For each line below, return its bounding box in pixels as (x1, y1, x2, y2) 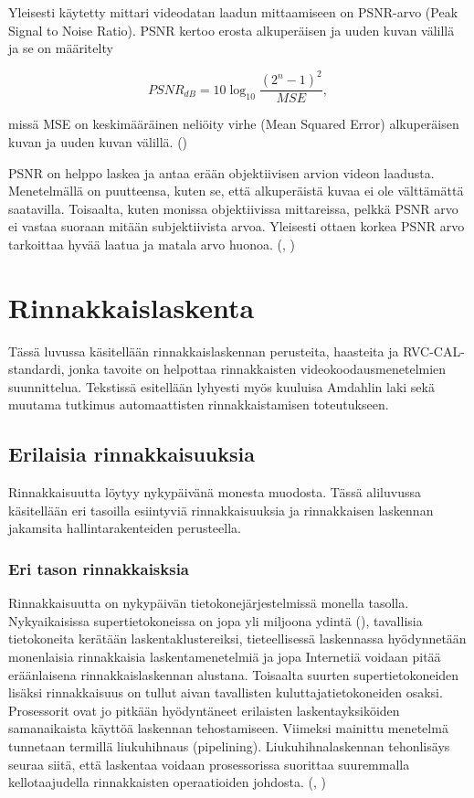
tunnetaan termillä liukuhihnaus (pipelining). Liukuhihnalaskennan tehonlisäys (8, 736, 450, 755)
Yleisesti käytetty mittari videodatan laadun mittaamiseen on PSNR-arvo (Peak (8, 3, 458, 21)
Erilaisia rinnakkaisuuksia (8, 440, 255, 468)
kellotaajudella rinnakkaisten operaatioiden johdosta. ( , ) (8, 772, 326, 792)
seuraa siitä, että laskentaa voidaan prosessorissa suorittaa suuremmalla (8, 754, 410, 773)
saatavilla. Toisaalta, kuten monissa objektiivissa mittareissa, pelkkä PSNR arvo (8, 198, 458, 218)
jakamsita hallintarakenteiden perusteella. (8, 518, 241, 537)
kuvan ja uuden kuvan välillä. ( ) (8, 132, 188, 151)
